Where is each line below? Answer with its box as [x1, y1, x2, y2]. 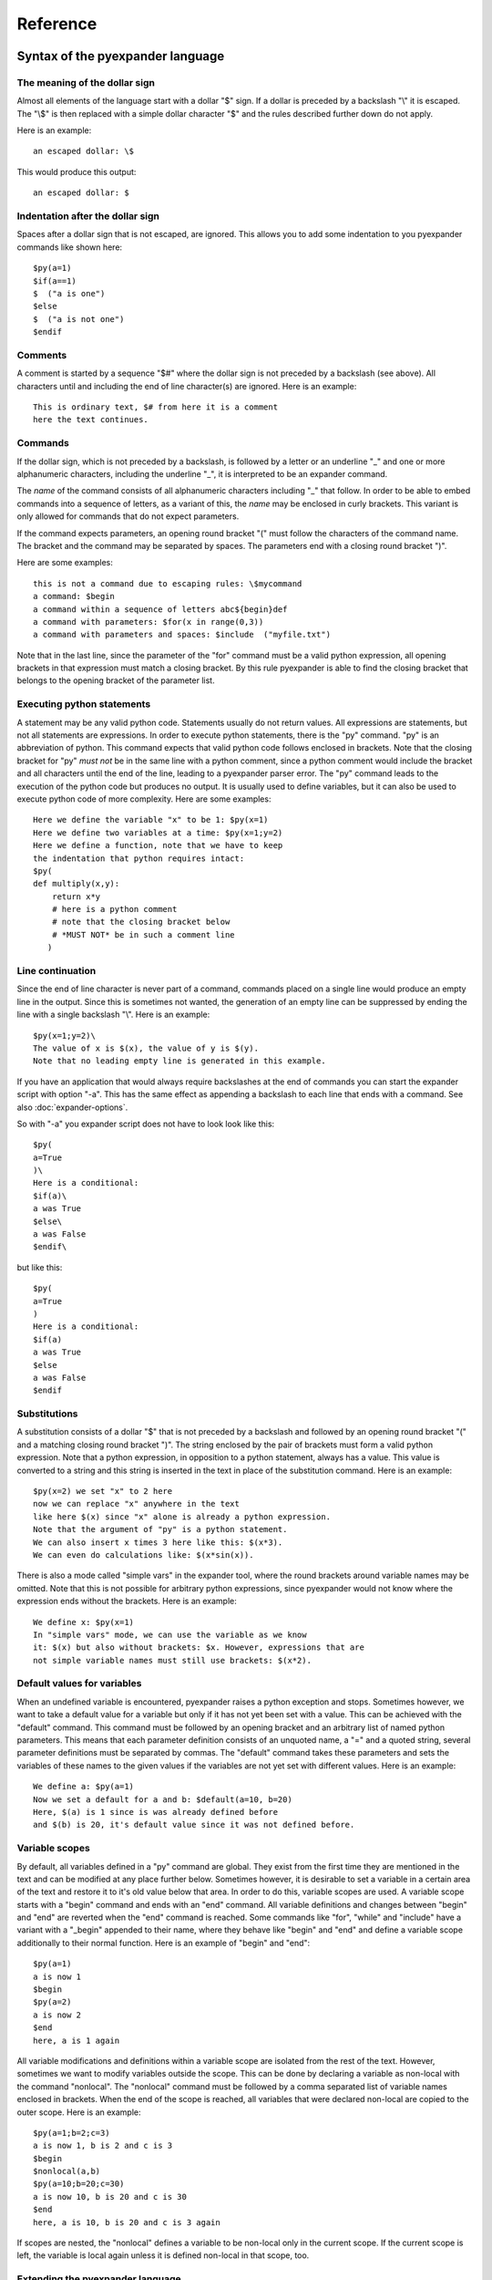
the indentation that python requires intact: [33, 853, 245, 864]
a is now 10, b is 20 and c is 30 [33, 2192, 187, 2202]
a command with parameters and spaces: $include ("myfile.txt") [33, 629, 332, 640]
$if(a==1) [33, 275, 77, 286]
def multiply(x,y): [33, 878, 120, 889]
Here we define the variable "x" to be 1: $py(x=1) [33, 814, 269, 825]
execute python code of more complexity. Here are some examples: [16, 793, 272, 804]
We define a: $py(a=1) [33, 1781, 135, 1792]
